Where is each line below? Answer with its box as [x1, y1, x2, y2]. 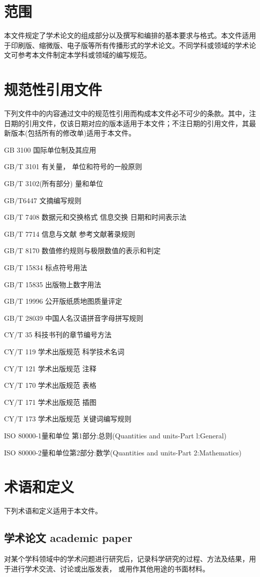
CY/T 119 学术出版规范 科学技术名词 [4, 346, 124, 356]
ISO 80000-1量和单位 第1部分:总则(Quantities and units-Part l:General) [4, 430, 227, 440]
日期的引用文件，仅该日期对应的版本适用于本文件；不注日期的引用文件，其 [4, 118, 249, 128]
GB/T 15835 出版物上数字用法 [4, 279, 101, 289]
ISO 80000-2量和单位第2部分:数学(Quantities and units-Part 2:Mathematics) [4, 447, 241, 457]
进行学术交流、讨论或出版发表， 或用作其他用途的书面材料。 [10, 563, 209, 573]
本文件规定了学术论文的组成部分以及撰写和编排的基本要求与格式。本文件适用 [4, 30, 256, 41]
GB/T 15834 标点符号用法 [4, 262, 87, 272]
